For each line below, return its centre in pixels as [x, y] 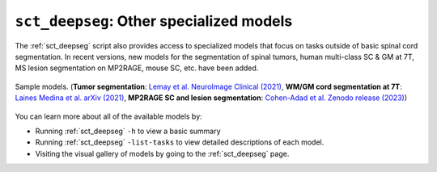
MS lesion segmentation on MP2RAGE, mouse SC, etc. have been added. [137, 68]
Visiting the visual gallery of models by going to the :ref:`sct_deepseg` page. [162, 153]
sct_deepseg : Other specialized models [154, 21]
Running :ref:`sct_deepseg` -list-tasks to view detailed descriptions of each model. [180, 142]
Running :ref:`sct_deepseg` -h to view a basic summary [128, 131]
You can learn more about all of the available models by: [108, 116]
